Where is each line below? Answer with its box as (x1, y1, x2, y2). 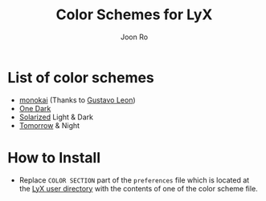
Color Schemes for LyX (55, 6, 213, 24)
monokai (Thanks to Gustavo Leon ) (18, 94, 136, 105)
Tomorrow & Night (18, 120, 80, 130)
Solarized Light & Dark (18, 112, 94, 122)
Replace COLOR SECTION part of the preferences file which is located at (18, 175, 250, 185)
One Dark (18, 103, 51, 113)
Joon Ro (120, 32, 149, 42)
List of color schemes (7, 68, 154, 86)
